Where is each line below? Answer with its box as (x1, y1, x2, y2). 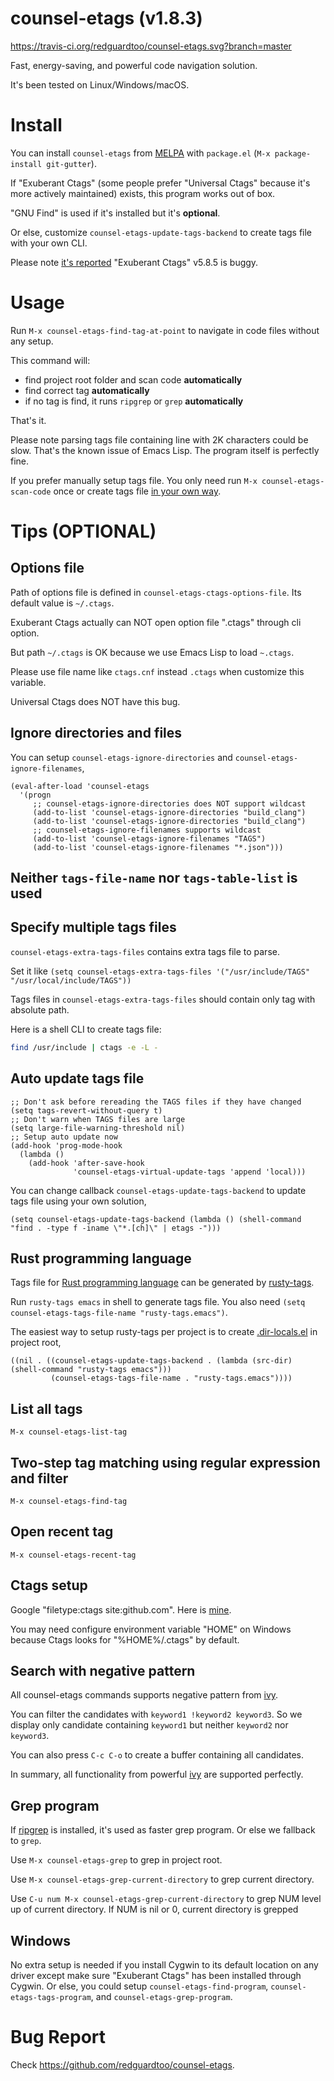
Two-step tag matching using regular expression (10, 1454, 321, 1471)
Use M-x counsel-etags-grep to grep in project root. (10, 1854, 223, 1866)
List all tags (10, 1400, 83, 1417)
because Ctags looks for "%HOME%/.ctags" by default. (10, 1633, 240, 1646)
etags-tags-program (10, 1993, 92, 2003)
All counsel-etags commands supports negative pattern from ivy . (10, 1689, 279, 1701)
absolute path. (10, 1003, 70, 1016)
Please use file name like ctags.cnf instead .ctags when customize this (10, 665, 305, 677)
